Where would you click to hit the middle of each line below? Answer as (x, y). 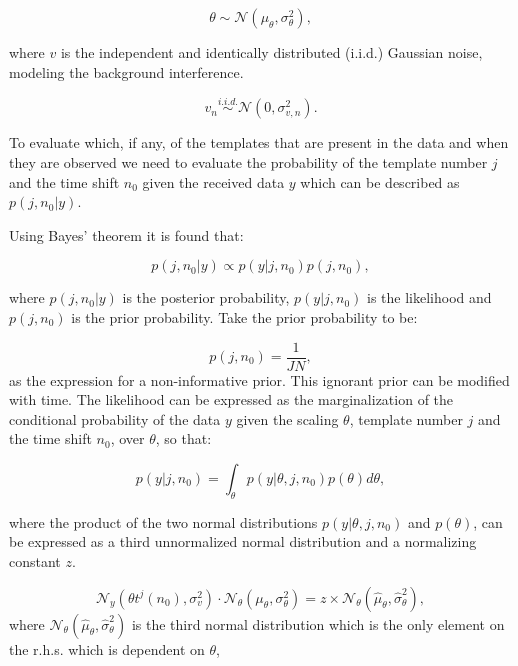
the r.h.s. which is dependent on (107, 648)
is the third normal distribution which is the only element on (318, 623)
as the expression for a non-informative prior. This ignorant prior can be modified (259, 379)
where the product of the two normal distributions (163, 521)
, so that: (183, 438)
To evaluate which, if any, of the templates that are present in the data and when (259, 142)
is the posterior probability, (206, 297)
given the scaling (287, 418)
